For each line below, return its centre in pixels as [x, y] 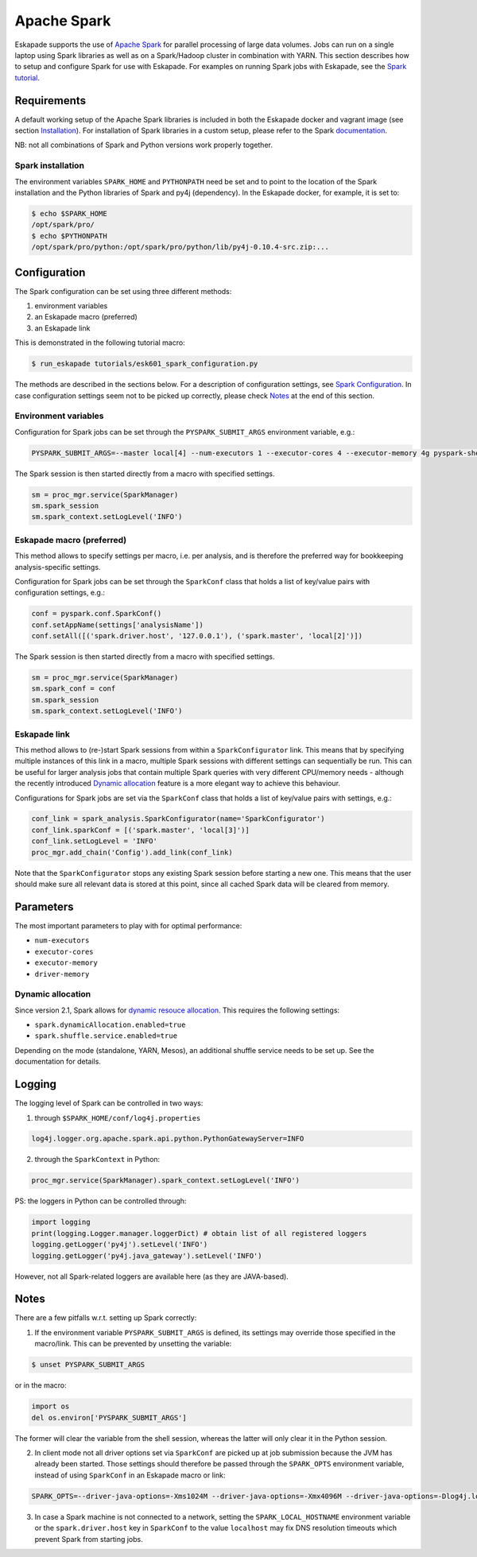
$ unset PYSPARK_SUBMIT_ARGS [88, 1365]
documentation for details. [58, 1062]
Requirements [50, 101]
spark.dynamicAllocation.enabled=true [110, 1025]
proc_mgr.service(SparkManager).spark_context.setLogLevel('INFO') [166, 1181]
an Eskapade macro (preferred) [86, 317]
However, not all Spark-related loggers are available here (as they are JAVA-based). [152, 1276]
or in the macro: [41, 1385]
